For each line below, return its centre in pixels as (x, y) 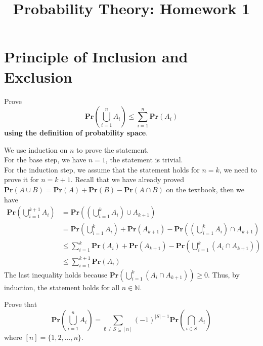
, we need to (238, 169)
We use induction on (36, 149)
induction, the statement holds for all (62, 287)
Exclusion (38, 76)
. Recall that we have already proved (127, 179)
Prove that (21, 304)
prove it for (21, 179)
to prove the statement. (113, 149)
